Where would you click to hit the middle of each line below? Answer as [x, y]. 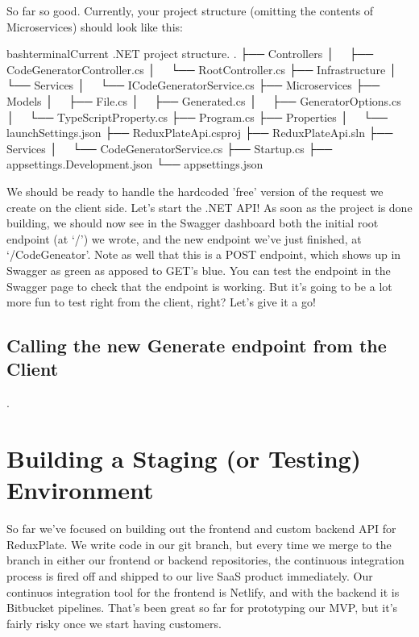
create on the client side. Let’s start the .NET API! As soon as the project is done [209, 207]
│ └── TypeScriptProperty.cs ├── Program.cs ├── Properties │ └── [197, 117]
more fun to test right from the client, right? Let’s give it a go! [161, 302]
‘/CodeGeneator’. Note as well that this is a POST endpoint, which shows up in [204, 254]
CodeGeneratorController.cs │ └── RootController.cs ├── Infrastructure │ [202, 69]
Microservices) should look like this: [95, 26]
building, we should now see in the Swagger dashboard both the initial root [193, 223]
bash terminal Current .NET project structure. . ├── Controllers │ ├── [190, 54]
